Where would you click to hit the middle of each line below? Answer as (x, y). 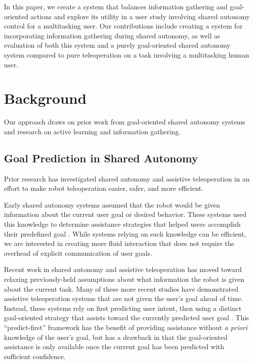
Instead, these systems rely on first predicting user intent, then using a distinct (123, 308)
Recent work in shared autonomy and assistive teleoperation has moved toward (123, 269)
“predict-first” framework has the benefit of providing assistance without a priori (126, 327)
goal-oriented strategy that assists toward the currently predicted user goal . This (127, 318)
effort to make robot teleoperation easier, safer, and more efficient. (104, 188)
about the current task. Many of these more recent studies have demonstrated (121, 288)
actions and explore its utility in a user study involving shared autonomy (140, 16)
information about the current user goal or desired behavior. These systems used (125, 214)
